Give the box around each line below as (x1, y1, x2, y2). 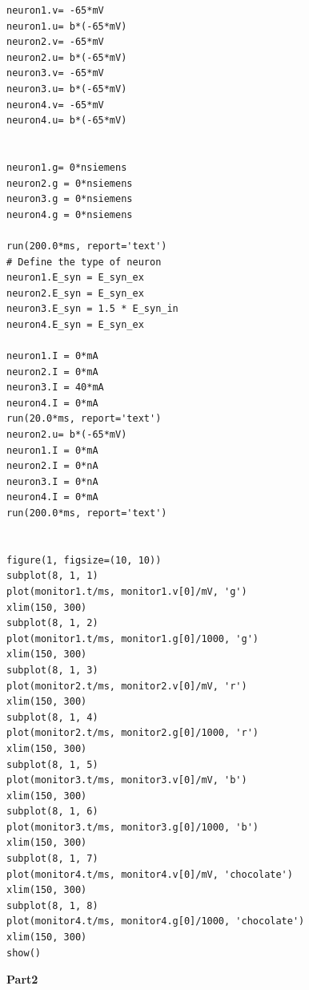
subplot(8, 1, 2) (6, 617, 98, 629)
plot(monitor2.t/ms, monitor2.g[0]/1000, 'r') (6, 727, 259, 739)
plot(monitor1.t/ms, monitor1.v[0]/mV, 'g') (6, 585, 247, 597)
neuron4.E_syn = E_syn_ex (6, 318, 144, 330)
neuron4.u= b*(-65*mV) (6, 115, 127, 127)
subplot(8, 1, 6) (6, 806, 98, 818)
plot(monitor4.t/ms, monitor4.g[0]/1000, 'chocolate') (6, 915, 305, 927)
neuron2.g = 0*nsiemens (6, 177, 133, 189)
